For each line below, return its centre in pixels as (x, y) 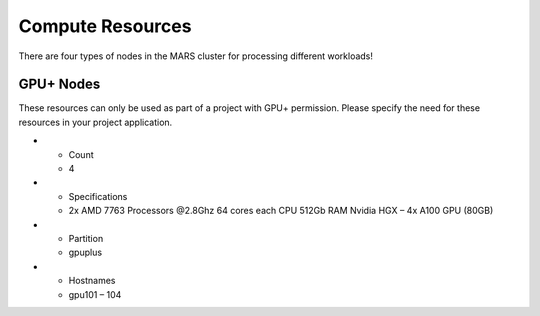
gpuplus (85, 252)
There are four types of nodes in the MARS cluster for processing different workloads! (196, 56)
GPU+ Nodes (59, 84)
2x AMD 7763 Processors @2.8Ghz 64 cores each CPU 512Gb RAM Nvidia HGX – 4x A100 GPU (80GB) (281, 211)
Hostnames (92, 281)
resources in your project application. (95, 122)
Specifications (98, 196)
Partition (86, 238)
